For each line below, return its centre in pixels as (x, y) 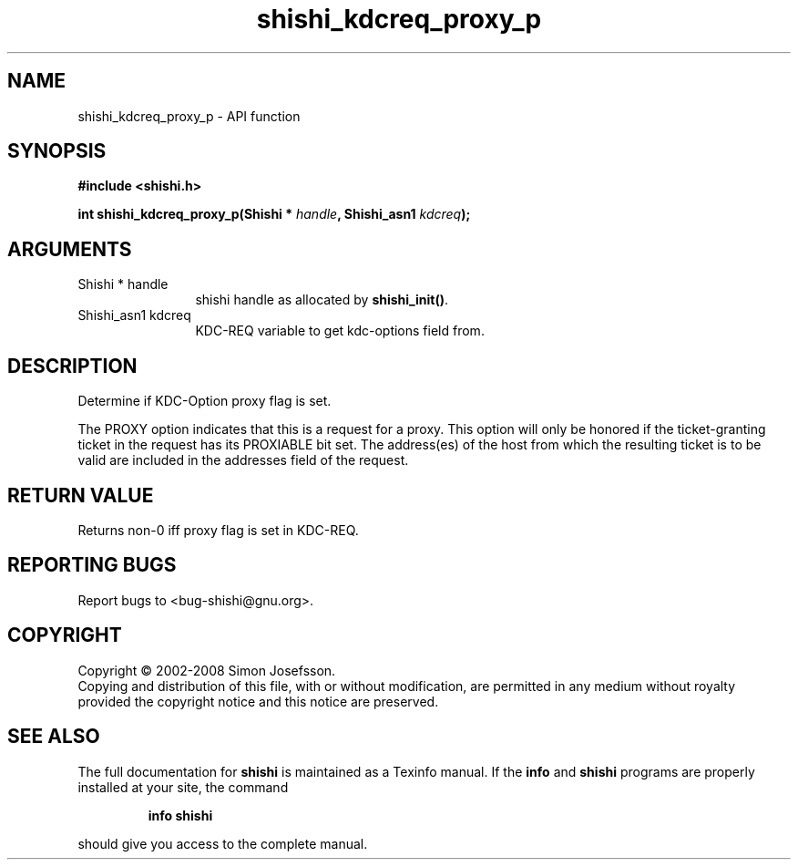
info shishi (180, 815)
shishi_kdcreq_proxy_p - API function (189, 116)
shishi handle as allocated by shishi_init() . (322, 300)
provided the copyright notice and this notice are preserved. (258, 701)
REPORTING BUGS (92, 565)
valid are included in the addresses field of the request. (243, 460)
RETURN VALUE (81, 495)
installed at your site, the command (183, 787)
